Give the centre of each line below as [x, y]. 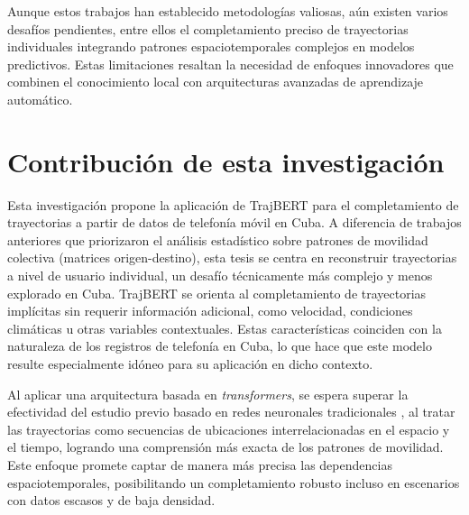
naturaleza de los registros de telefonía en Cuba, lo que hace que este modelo [220, 346]
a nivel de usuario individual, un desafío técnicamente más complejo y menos [220, 276]
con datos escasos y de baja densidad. [111, 500]
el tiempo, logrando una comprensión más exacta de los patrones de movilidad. [225, 447]
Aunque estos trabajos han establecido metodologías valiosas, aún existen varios [228, 11]
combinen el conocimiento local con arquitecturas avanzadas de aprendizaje [216, 82]
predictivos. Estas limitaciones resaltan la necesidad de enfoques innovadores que [230, 64]
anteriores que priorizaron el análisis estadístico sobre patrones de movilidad [218, 239]
